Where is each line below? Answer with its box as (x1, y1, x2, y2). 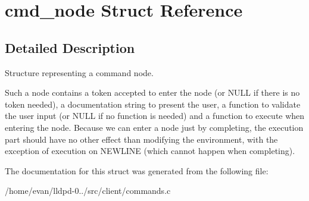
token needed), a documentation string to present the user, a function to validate (5, 98, 301, 110)
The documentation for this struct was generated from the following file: (5, 164, 269, 177)
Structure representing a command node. (5, 66, 154, 78)
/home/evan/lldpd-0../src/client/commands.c (5, 184, 171, 197)
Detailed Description (5, 38, 135, 56)
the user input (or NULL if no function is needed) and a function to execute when (5, 109, 305, 122)
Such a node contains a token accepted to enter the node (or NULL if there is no (5, 86, 300, 99)
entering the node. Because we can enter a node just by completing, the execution (5, 121, 304, 133)
